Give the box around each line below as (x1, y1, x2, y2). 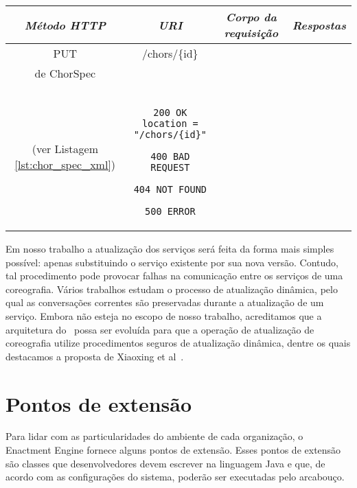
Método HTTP (24, 16, 106, 33)
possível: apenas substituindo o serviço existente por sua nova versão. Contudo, (5, 255, 338, 269)
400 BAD (150, 151, 190, 162)
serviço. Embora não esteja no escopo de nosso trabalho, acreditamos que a (5, 308, 322, 323)
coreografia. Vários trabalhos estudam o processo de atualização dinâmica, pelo (5, 281, 338, 296)
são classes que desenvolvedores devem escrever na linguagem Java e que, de (5, 456, 325, 470)
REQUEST (150, 162, 190, 173)
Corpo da (225, 9, 277, 25)
